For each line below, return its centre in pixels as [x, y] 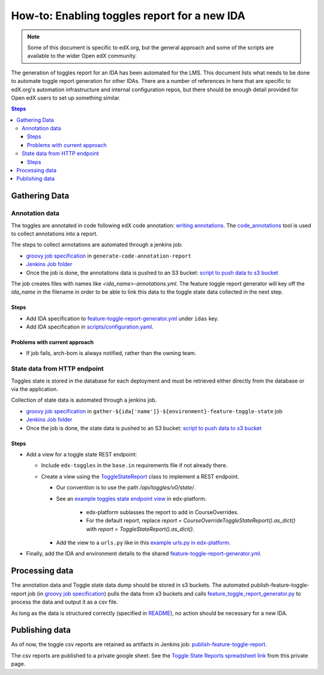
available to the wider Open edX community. [82, 56]
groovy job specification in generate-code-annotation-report [109, 256]
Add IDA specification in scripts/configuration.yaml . [90, 327]
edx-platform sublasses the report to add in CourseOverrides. [163, 512]
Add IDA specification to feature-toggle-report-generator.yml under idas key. [122, 318]
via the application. [34, 389]
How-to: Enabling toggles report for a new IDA [128, 16]
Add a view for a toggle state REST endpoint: [82, 454]
